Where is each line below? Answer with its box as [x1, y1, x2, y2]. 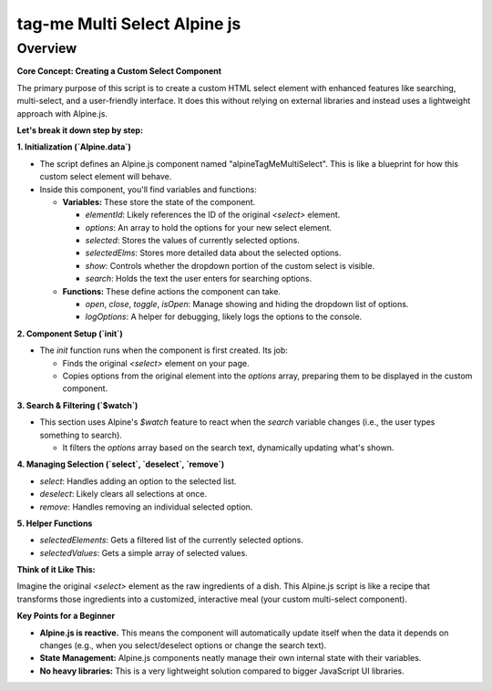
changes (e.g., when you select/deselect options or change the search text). [39, 640, 327, 651]
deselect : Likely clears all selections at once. [39, 489, 208, 500]
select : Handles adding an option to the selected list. [39, 475, 237, 487]
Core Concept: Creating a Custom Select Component [16, 66, 222, 77]
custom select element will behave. [39, 171, 172, 182]
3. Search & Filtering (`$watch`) [16, 399, 138, 410]
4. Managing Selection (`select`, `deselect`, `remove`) [16, 459, 225, 469]
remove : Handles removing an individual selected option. [39, 501, 253, 512]
